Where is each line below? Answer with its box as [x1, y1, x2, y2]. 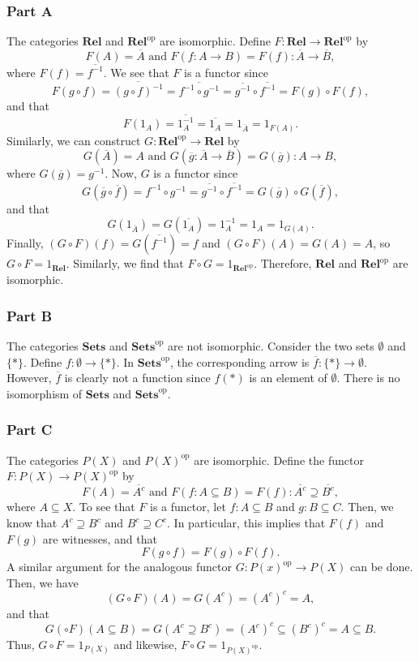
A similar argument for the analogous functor [6, 558, 232, 575]
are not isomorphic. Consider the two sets [168, 337, 374, 354]
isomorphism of [6, 385, 83, 402]
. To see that [72, 498, 135, 515]
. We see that [103, 63, 169, 80]
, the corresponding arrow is [169, 353, 310, 370]
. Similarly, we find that [66, 255, 184, 272]
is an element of [249, 369, 327, 386]
